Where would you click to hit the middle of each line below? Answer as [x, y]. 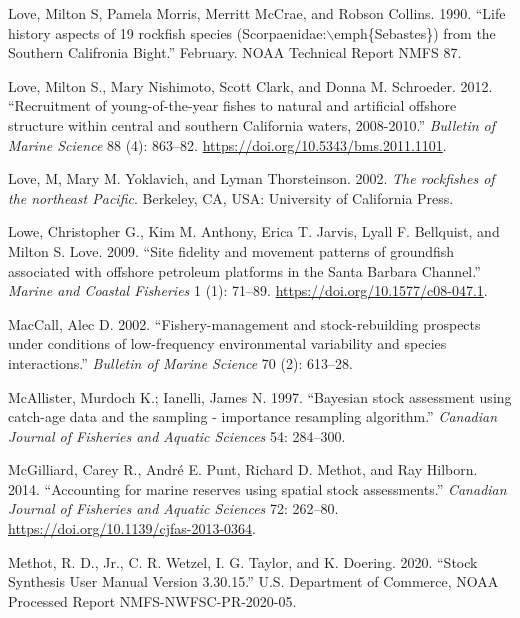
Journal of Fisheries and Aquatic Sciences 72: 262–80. [173, 508]
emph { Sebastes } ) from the [415, 32]
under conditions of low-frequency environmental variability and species [227, 343]
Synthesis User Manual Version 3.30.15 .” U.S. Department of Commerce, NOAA [253, 581]
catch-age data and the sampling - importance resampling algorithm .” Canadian [253, 416]
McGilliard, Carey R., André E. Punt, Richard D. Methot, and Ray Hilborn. [243, 469]
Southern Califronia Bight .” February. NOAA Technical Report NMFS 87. [235, 52]
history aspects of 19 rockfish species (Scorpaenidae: [167, 32]
